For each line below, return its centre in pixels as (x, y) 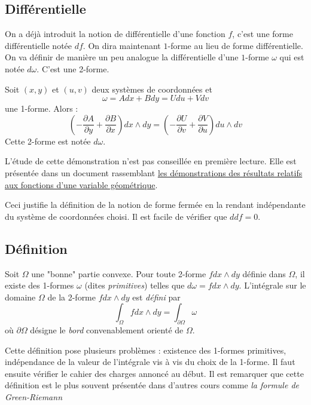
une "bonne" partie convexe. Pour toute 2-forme (119, 273)
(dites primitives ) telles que (135, 285)
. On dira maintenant (122, 45)
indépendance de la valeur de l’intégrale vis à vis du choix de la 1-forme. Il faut (150, 362)
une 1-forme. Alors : (42, 108)
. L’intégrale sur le (272, 285)
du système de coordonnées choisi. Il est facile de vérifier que (116, 216)
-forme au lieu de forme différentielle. (235, 45)
